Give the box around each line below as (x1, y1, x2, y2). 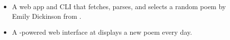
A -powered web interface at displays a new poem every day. (12, 27, 192, 37)
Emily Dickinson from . (12, 11, 82, 21)
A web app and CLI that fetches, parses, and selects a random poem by (12, 1, 226, 11)
